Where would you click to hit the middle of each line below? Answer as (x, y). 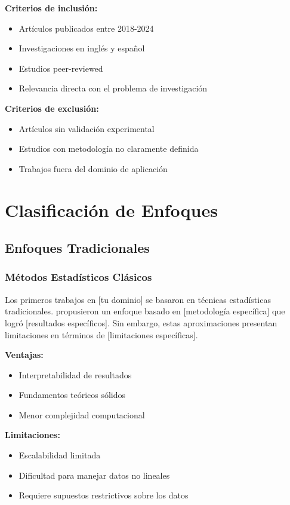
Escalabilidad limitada (60, 455)
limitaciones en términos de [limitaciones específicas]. (101, 334)
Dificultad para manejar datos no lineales (94, 475)
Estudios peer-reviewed (61, 68)
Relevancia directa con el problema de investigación (113, 88)
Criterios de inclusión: (51, 8)
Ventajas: (24, 355)
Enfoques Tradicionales (77, 248)
